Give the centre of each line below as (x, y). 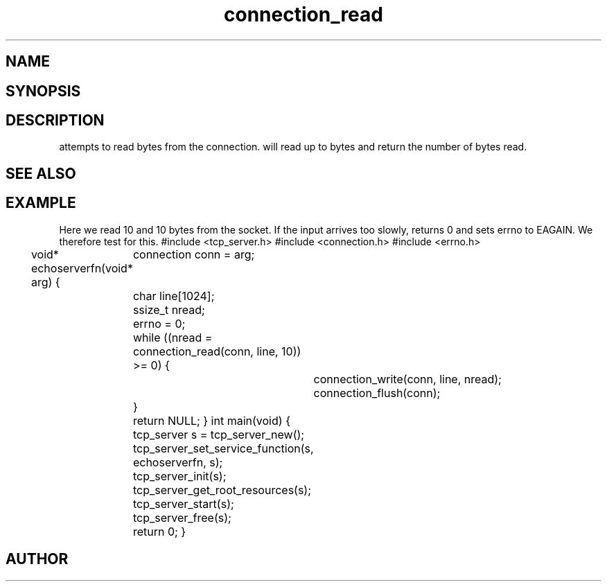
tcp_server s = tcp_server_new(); (219, 434)
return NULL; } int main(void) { (211, 420)
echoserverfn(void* (82, 268)
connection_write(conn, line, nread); (407, 379)
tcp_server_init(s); (179, 476)
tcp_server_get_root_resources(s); (222, 490)
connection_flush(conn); (377, 393)
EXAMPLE (41, 203)
